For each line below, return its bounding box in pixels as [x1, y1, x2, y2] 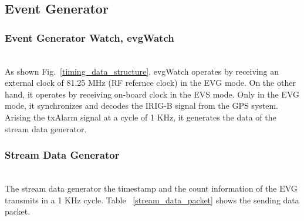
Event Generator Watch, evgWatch [5, 30, 174, 45]
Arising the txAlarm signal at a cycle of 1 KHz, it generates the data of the [5, 110, 276, 123]
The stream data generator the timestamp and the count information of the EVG [5, 182, 298, 194]
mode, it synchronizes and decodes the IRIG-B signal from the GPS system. [5, 99, 279, 112]
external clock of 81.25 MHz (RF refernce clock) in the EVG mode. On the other [5, 76, 296, 89]
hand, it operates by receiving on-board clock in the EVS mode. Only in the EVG [5, 88, 299, 100]
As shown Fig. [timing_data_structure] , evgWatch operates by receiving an [5, 65, 279, 77]
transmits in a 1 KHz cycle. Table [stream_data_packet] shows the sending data [5, 193, 299, 206]
